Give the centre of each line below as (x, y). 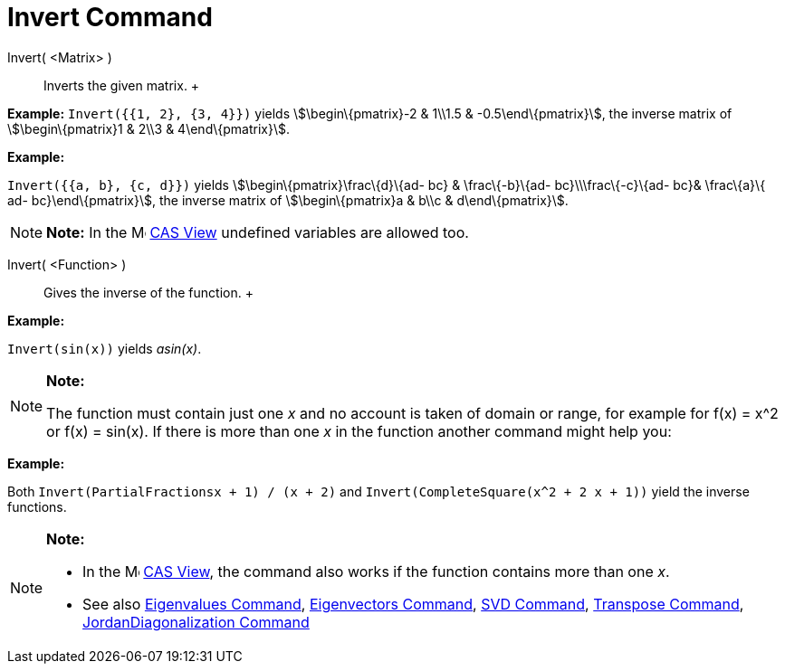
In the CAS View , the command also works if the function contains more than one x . (376, 571)
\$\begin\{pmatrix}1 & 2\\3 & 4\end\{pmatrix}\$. (148, 128)
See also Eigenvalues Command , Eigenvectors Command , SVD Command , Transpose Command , (413, 604)
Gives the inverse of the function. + (148, 292)
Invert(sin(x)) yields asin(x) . (105, 348)
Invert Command (110, 17)
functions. (37, 506)
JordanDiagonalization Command (196, 622)
